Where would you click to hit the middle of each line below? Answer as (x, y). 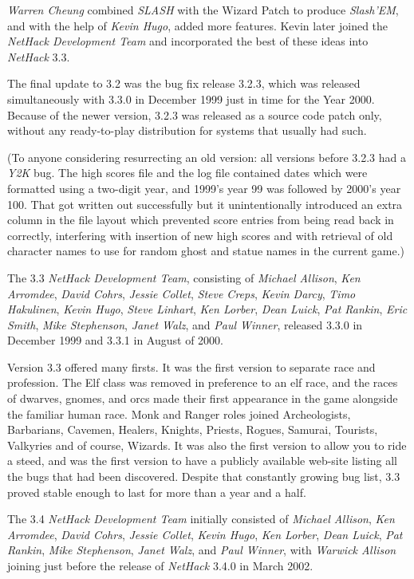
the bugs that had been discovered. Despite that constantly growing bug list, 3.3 (204, 477)
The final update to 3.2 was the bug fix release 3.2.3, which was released (184, 83)
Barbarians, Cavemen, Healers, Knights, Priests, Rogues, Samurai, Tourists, (193, 429)
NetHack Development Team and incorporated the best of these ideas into (188, 41)
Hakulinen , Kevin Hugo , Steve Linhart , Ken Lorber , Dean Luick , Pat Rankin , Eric (207, 309)
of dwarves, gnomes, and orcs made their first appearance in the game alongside (203, 398)
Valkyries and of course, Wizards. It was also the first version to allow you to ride (207, 445)
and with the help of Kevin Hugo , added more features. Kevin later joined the (198, 25)
